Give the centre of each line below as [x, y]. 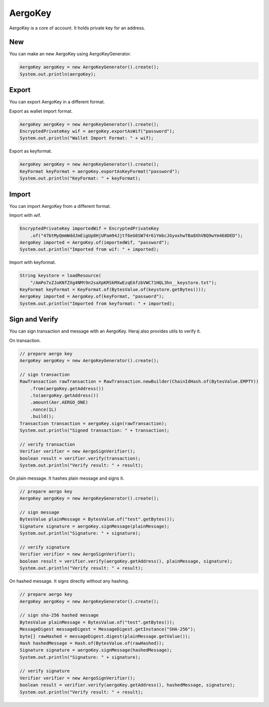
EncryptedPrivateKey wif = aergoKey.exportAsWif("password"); [97, 131]
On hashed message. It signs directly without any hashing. [69, 581]
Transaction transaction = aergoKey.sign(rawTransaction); [93, 423]
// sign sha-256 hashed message [59, 615]
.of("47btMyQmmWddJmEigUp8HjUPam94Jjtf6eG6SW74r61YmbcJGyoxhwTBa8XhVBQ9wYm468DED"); [137, 235]
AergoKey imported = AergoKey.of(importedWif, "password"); [95, 242]
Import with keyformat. [33, 262]
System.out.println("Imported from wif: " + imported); [89, 250]
